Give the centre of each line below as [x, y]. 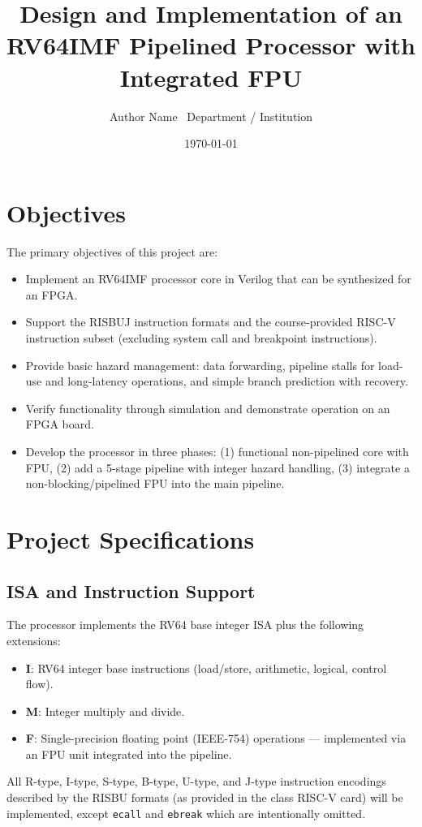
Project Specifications [131, 538]
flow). [39, 684]
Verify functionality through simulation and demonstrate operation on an [208, 408]
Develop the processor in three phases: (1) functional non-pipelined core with [217, 451]
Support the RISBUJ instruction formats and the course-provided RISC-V [211, 322]
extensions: [34, 640]
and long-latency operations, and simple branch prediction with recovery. [226, 381]
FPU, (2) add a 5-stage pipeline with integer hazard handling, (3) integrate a [217, 467]
